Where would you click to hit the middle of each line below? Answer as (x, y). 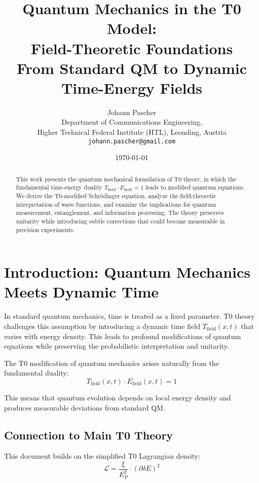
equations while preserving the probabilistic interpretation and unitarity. (117, 346)
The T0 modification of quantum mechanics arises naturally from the (112, 363)
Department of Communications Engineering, (132, 122)
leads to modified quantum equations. (195, 187)
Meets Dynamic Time (81, 292)
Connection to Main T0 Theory (89, 435)
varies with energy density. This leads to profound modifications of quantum (123, 336)
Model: (132, 28)
